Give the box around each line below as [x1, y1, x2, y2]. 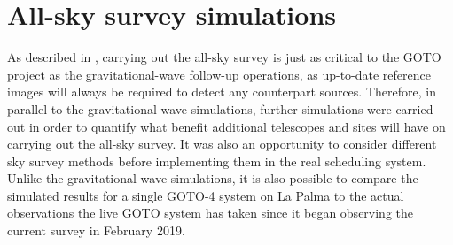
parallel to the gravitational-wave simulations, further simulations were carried [7, 99, 433, 118]
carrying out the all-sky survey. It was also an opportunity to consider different [7, 134, 437, 153]
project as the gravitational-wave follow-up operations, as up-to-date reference [7, 65, 431, 83]
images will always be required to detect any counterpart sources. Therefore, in [7, 82, 436, 101]
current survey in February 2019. [7, 221, 185, 240]
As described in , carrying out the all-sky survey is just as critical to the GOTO [7, 48, 441, 66]
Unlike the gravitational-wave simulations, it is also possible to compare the [7, 169, 418, 188]
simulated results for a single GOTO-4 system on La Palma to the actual [7, 186, 404, 204]
